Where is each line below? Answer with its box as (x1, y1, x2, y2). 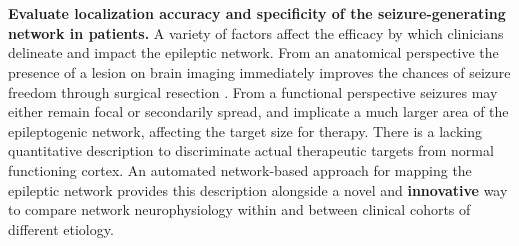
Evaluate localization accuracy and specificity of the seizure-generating (8, 3, 506, 24)
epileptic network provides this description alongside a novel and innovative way (8, 179, 508, 200)
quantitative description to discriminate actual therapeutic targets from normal (8, 140, 494, 161)
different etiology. (8, 218, 114, 239)
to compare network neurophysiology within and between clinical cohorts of (8, 199, 471, 220)
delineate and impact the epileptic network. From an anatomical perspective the (8, 42, 499, 63)
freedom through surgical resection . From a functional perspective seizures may (8, 81, 498, 102)
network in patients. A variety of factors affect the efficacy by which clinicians (8, 22, 504, 43)
